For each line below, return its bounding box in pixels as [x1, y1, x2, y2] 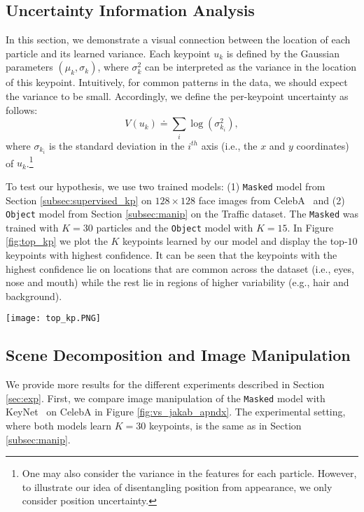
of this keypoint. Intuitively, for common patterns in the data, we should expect [6, 75, 348, 90]
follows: [6, 102, 38, 117]
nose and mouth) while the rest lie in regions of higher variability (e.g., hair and [6, 275, 349, 290]
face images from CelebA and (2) [198, 192, 345, 207]
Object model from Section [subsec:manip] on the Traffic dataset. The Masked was [6, 206, 358, 221]
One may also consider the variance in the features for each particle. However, [22, 466, 357, 481]
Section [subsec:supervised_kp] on [6, 192, 152, 207]
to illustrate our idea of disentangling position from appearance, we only [22, 479, 332, 494]
